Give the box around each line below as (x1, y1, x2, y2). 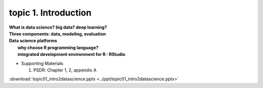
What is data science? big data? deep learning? (9, 24, 107, 30)
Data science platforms (9, 38, 57, 44)
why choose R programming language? (18, 44, 99, 51)
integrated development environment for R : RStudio (18, 52, 126, 57)
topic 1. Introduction (9, 7, 92, 18)
